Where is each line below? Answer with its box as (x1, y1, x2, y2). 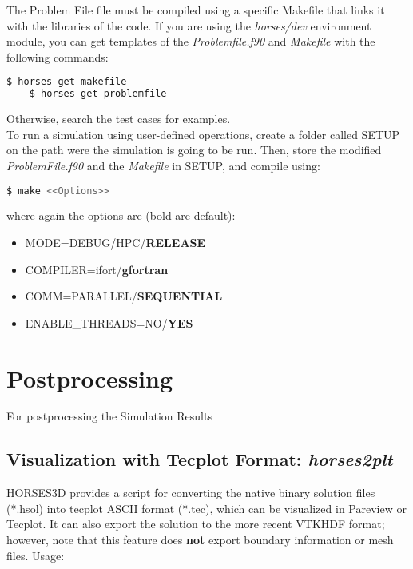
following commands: (6, 48, 109, 65)
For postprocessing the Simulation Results (6, 408, 212, 424)
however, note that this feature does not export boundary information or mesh (6, 531, 394, 548)
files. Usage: (6, 547, 65, 563)
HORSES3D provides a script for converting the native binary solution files (6, 484, 375, 501)
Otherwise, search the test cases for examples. (6, 110, 231, 127)
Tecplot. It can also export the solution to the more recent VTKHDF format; (6, 515, 385, 532)
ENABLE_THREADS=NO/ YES (25, 314, 193, 331)
